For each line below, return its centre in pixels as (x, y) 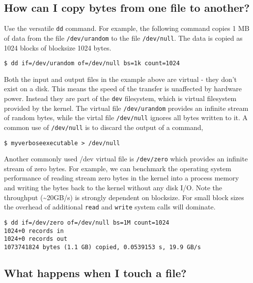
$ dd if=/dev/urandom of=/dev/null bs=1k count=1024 (92, 64)
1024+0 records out (36, 239)
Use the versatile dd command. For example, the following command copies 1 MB (127, 28)
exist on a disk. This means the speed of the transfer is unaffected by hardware (123, 89)
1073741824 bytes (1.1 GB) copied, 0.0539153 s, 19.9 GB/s (102, 247)
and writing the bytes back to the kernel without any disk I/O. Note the (113, 188)
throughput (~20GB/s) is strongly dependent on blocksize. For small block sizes (124, 197)
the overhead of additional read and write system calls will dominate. (110, 207)
